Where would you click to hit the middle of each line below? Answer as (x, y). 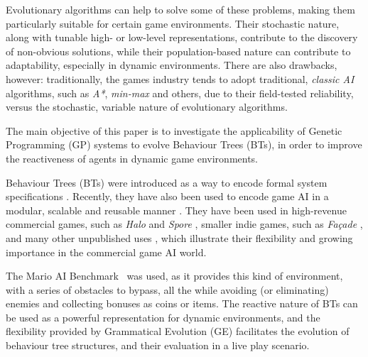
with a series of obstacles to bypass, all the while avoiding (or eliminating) (167, 289)
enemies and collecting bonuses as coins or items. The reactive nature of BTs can (182, 303)
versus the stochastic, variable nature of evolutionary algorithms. (147, 107)
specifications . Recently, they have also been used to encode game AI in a (167, 196)
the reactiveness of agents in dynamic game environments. (132, 158)
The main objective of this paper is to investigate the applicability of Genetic (174, 130)
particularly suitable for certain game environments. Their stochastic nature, (173, 23)
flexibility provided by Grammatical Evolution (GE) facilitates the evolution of (178, 331)
